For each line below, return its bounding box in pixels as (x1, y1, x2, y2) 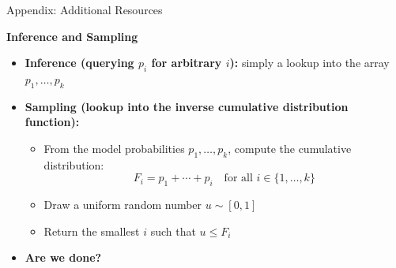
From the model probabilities (43, 140, 185, 156)
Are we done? (25, 249, 102, 266)
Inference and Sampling (6, 28, 138, 44)
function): (25, 114, 80, 130)
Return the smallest (43, 222, 140, 239)
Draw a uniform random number (43, 196, 202, 213)
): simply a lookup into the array (229, 54, 390, 71)
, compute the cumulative (228, 140, 352, 156)
